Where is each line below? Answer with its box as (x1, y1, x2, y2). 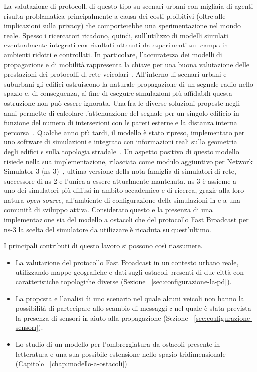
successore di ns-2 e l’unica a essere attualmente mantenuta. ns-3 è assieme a (4, 175, 237, 186)
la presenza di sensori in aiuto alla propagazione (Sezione (15, 312, 188, 323)
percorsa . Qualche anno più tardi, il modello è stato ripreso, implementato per (4, 127, 245, 137)
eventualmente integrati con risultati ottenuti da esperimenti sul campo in (4, 40, 228, 50)
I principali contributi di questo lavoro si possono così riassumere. (4, 240, 203, 251)
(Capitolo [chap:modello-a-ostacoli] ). (15, 358, 129, 369)
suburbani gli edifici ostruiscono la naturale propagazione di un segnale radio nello (4, 78, 253, 89)
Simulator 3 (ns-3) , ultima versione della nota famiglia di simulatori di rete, (4, 166, 236, 176)
